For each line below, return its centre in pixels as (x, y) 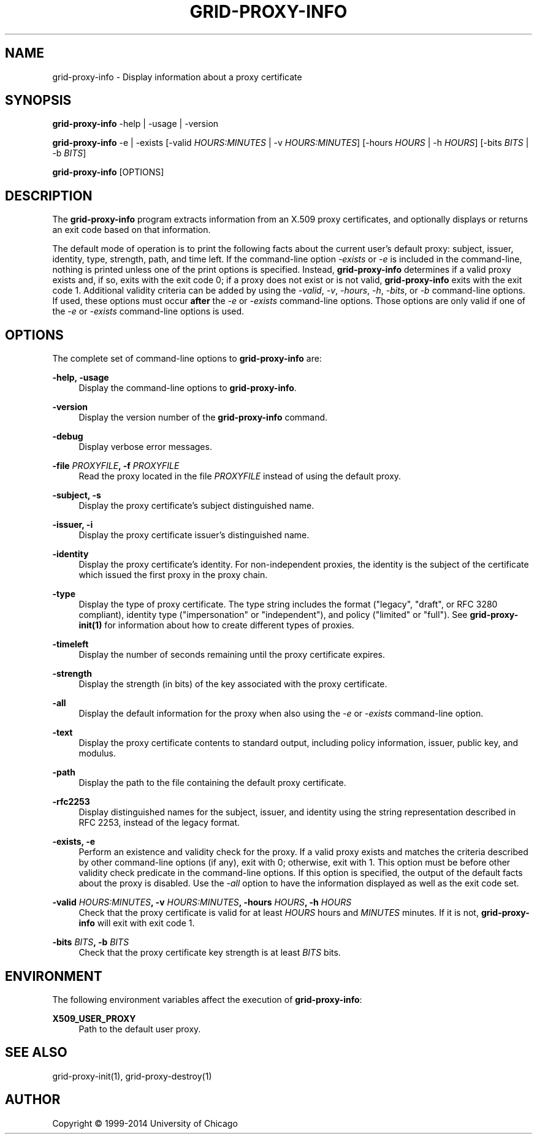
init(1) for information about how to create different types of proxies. (216, 625)
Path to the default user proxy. (140, 1029)
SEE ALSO (36, 1053)
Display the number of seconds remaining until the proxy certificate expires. (232, 655)
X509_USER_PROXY (94, 1018)
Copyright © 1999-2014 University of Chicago (145, 1123)
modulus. (97, 753)
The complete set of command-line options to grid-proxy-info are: (187, 359)
